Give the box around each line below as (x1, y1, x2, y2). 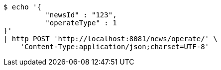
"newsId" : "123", (45, 11, 117, 19)
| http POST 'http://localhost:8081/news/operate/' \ (3, 35, 218, 43)
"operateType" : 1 (45, 19, 117, 27)
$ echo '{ (3, 3, 41, 11)
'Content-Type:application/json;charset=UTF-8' (20, 43, 210, 51)
